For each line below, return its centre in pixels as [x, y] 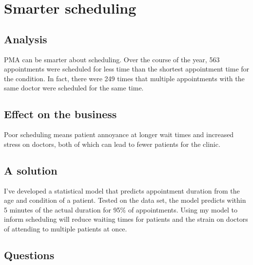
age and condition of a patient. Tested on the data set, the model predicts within [125, 200]
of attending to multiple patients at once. [66, 228]
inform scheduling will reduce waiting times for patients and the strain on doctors [126, 219]
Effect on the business [60, 114]
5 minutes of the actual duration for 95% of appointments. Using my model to [121, 209]
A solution [31, 170]
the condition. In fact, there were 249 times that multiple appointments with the [124, 78]
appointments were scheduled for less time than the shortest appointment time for [127, 69]
